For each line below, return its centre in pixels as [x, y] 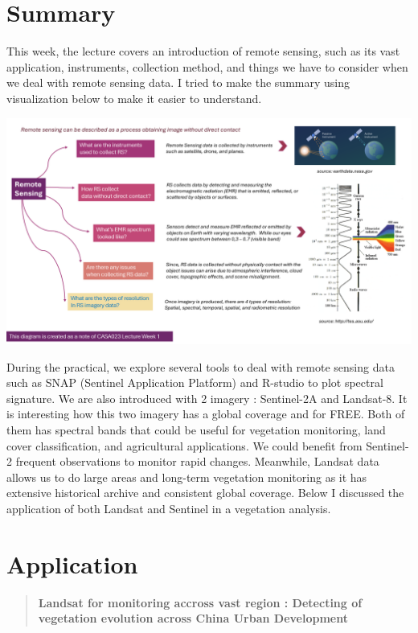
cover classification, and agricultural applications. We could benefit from [184, 445]
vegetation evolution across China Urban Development [193, 618]
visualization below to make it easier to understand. [134, 98]
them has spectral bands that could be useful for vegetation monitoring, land [196, 430]
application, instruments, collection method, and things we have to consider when [207, 66]
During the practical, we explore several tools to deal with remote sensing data [201, 366]
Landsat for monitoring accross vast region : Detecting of [200, 602]
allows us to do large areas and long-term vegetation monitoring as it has [187, 477]
